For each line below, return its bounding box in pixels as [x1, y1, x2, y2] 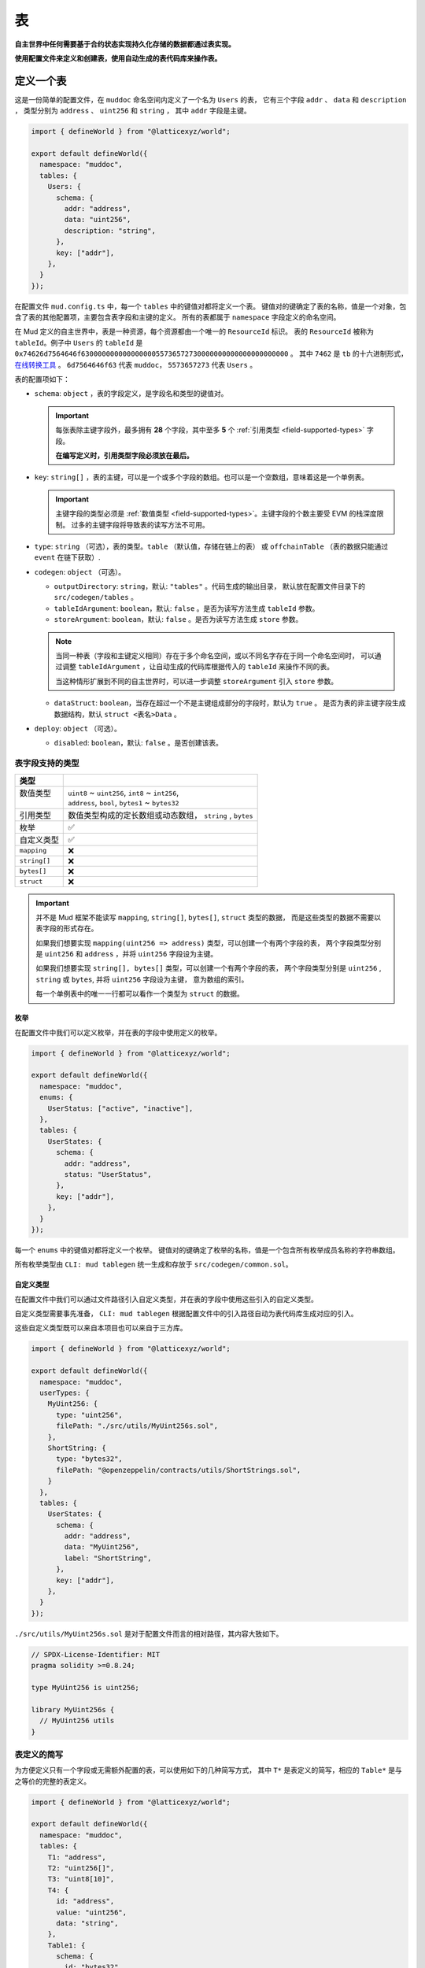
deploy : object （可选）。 [34, 724, 122, 733]
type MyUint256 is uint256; [31, 1683, 139, 1692]
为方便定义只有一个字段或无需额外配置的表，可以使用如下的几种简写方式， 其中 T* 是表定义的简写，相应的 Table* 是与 [14, 1766, 403, 1775]
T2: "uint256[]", [47, 1863, 115, 1873]
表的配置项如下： [14, 375, 70, 384]
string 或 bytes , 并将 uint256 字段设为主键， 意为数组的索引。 [35, 975, 249, 984]
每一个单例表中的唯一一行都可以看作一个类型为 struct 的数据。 [35, 989, 244, 999]
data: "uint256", [64, 215, 131, 224]
